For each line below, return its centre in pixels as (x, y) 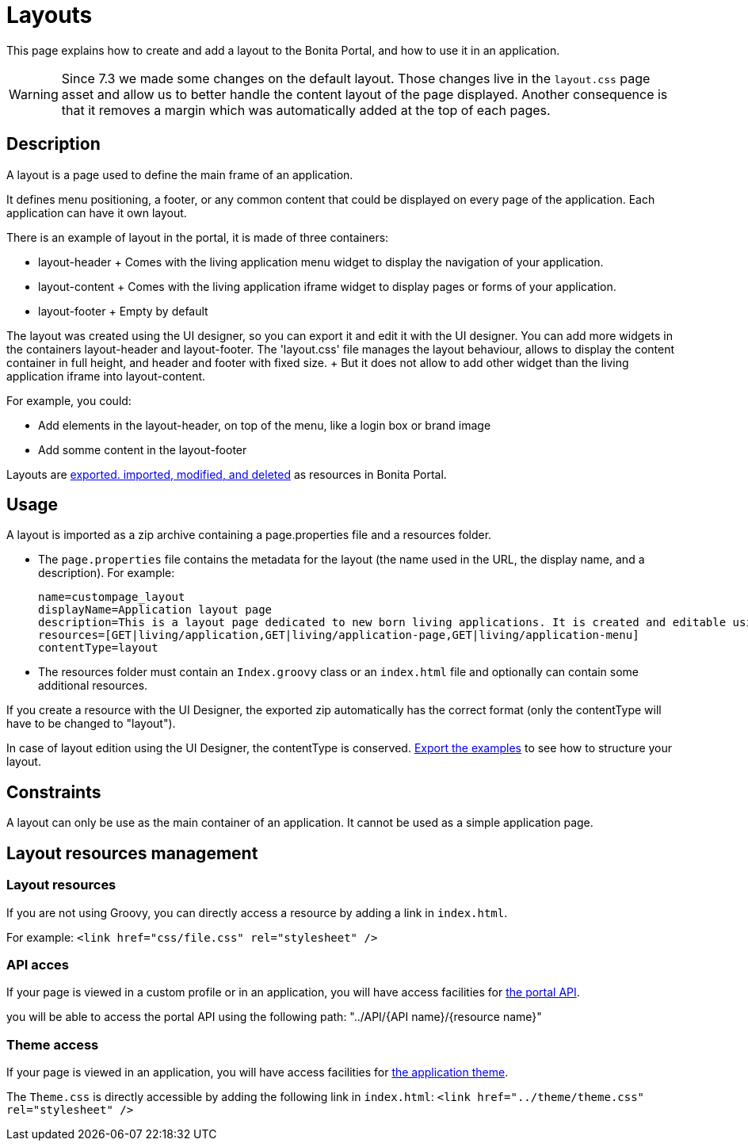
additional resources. (93, 686)
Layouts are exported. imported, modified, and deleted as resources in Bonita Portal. (227, 474)
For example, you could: (69, 400)
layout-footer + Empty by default (123, 311)
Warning (34, 94)
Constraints (54, 792)
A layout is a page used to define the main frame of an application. (180, 174)
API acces (38, 964)
